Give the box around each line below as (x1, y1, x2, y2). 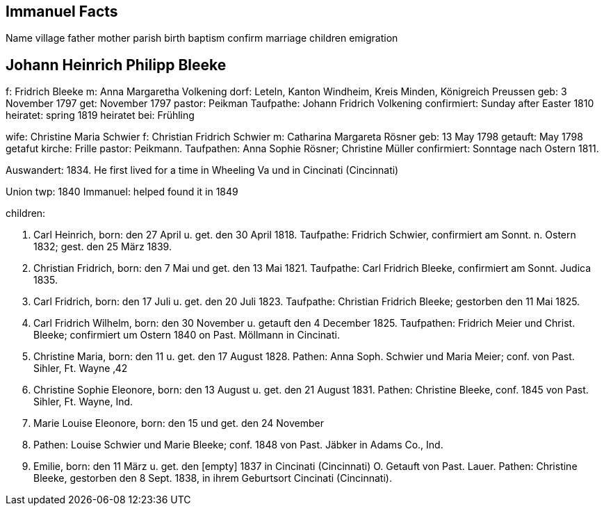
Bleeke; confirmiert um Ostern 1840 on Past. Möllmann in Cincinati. (33, 329, 340, 341)
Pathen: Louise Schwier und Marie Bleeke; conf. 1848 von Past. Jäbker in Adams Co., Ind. (33, 439, 443, 451)
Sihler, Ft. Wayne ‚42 (33, 362, 128, 375)
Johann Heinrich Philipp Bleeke (6, 56, 227, 74)
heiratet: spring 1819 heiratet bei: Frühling (6, 109, 195, 122)
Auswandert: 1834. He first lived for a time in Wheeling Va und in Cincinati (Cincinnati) (6, 164, 399, 177)
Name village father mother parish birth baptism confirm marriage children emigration (6, 32, 398, 44)
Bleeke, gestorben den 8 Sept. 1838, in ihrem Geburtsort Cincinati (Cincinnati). (33, 472, 392, 485)
